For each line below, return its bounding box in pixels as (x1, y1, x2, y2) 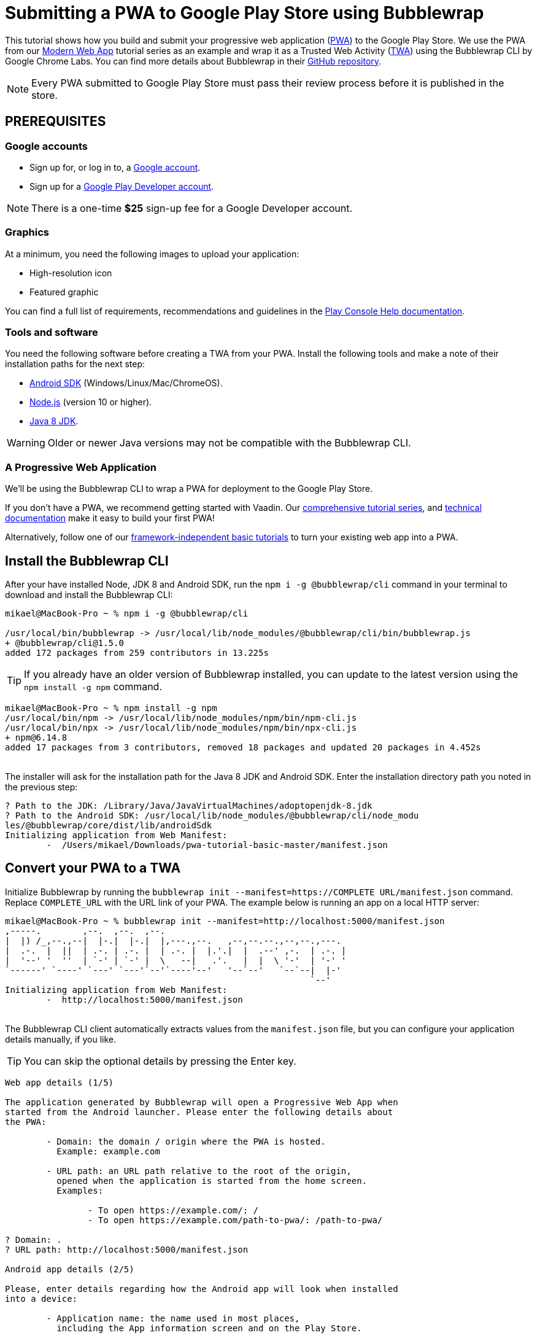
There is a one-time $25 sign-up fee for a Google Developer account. (31, 201, 353, 214)
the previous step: (5, 782, 78, 793)
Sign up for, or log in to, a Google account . (29, 161, 201, 173)
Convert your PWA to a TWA (5, 860, 181, 876)
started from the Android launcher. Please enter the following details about (5, 1107, 393, 1117)
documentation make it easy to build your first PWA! (5, 513, 215, 524)
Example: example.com (56, 1146, 160, 1156)
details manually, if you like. (5, 1033, 117, 1044)
